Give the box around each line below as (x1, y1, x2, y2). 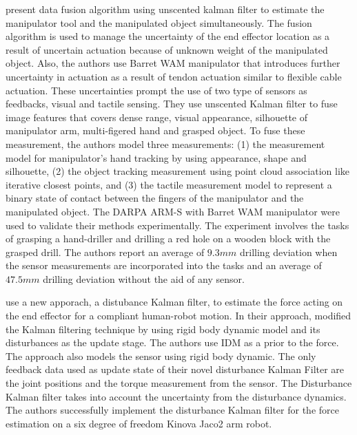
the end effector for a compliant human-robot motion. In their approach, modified (6, 308, 351, 323)
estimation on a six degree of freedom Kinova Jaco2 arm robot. (6, 416, 272, 430)
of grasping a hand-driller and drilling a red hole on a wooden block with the (6, 231, 331, 246)
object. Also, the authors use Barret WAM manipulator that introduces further (6, 56, 340, 70)
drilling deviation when (240, 244, 338, 259)
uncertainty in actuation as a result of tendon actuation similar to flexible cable (6, 69, 342, 83)
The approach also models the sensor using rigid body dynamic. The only (6, 348, 316, 363)
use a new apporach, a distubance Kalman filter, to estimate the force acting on (6, 295, 343, 309)
